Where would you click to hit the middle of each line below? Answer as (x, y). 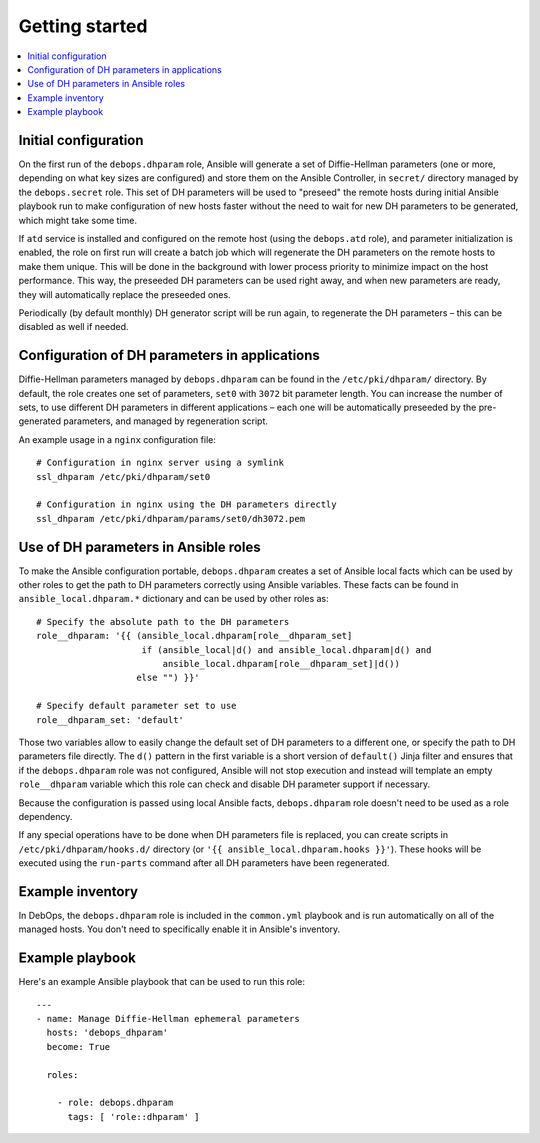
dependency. (45, 816)
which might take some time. (77, 220)
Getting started (83, 26)
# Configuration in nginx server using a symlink (160, 463)
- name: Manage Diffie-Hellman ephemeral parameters (168, 1019)
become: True (78, 1046)
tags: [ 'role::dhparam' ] (133, 1116)
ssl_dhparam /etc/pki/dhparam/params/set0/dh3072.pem (170, 518)
